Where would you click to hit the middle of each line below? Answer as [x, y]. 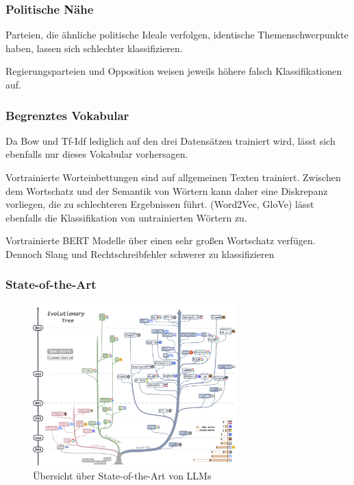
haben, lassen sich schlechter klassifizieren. [94, 48]
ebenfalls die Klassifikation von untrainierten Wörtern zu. [126, 217]
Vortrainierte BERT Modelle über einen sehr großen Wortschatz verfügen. [161, 240]
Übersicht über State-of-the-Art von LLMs [122, 475]
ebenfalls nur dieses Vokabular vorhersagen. [97, 154]
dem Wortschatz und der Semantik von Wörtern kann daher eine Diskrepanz [167, 190]
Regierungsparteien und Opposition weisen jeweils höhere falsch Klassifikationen [174, 71]
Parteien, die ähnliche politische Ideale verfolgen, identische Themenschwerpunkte [177, 35]
